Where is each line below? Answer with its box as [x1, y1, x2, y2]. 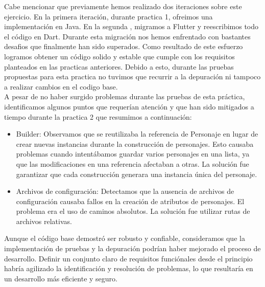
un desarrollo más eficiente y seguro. [4, 273, 117, 283]
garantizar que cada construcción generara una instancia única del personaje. [16, 168, 257, 179]
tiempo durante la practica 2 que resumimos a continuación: [4, 111, 192, 122]
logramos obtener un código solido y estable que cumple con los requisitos [4, 51, 235, 61]
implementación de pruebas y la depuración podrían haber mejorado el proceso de [4, 243, 261, 254]
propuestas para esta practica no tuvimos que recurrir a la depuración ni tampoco [4, 71, 261, 82]
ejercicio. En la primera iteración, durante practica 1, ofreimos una [4, 11, 213, 21]
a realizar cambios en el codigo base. [4, 81, 118, 92]
